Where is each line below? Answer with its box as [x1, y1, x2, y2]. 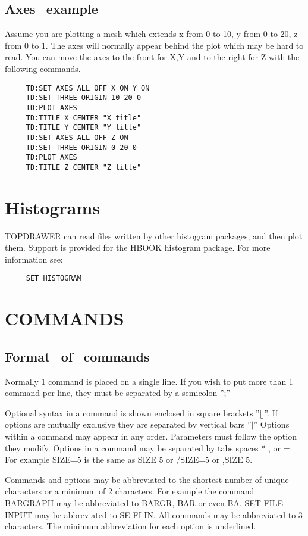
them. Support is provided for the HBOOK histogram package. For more [5, 241, 271, 254]
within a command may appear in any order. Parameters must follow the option [5, 430, 297, 442]
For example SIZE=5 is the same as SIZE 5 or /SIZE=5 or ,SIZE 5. [5, 453, 253, 466]
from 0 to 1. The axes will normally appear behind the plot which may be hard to [5, 39, 304, 51]
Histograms [5, 195, 100, 219]
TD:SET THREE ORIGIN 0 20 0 [26, 143, 137, 152]
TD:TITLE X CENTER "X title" [26, 113, 142, 122]
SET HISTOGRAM [26, 274, 81, 283]
